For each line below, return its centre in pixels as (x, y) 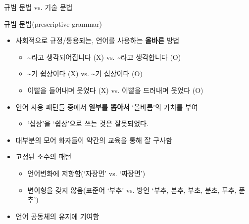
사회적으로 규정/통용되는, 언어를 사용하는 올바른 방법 (98, 40)
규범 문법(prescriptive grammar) (53, 23)
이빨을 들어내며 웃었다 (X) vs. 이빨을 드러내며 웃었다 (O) (115, 90)
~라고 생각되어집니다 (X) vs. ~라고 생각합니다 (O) (104, 57)
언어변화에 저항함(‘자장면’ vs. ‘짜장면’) (86, 173)
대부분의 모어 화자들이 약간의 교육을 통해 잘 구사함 (94, 140)
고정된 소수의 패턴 (44, 157)
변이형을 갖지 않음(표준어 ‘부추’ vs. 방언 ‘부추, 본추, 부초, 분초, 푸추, (132, 190)
